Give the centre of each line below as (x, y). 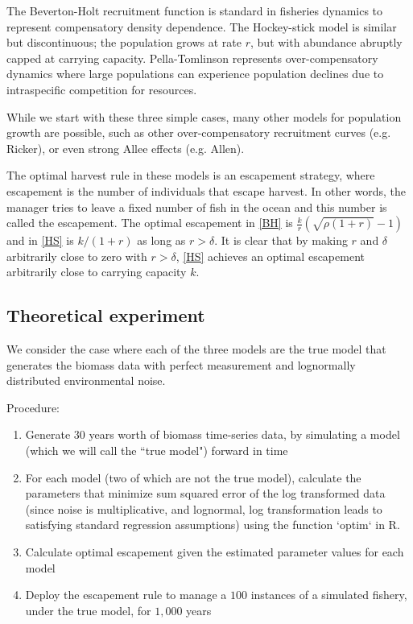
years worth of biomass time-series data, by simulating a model (244, 434)
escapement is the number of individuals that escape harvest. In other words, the (206, 190)
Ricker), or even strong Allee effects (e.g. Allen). (126, 148)
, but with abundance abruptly (326, 42)
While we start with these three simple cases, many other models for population (204, 116)
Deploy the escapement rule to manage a (126, 595)
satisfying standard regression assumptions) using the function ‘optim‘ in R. (213, 525)
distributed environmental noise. (86, 380)
